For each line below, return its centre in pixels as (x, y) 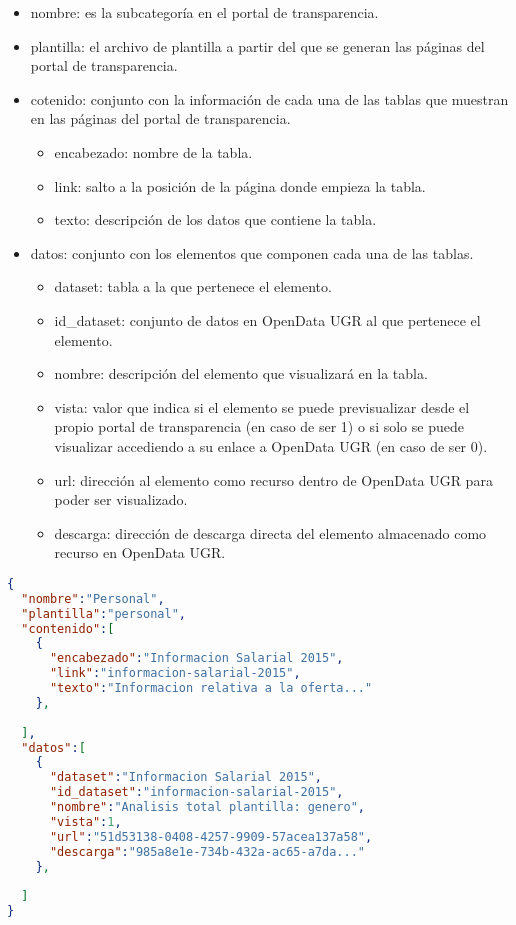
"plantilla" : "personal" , (104, 613)
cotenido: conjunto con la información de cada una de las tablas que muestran (269, 98)
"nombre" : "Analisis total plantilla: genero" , (207, 807)
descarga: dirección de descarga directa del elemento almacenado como (270, 532)
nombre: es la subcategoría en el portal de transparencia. (204, 12)
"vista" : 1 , (85, 821)
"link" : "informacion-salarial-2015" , (175, 673)
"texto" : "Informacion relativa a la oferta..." (211, 688)
